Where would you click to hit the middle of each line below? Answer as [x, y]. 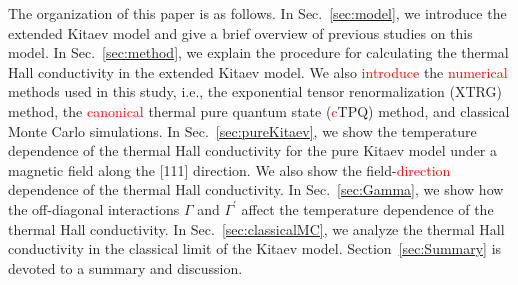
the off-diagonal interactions [94, 208]
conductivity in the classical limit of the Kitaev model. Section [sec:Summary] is [255, 248]
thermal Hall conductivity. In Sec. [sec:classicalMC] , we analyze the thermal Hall [256, 228]
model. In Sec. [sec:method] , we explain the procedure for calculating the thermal [258, 52]
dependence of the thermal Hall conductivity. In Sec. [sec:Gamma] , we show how [256, 189]
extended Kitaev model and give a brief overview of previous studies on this [240, 32]
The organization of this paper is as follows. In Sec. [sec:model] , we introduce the [257, 13]
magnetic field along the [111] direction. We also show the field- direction [229, 169]
